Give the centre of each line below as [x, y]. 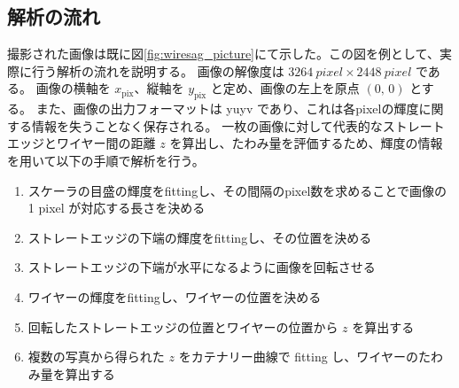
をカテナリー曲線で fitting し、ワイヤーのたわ [311, 357]
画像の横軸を [73, 88]
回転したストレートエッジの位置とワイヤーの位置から [183, 326]
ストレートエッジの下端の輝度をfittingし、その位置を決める [200, 237]
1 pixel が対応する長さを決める [117, 208]
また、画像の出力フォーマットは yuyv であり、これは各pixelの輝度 [227, 109]
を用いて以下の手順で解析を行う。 [106, 160]
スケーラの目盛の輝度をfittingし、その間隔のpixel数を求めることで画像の [237, 190]
